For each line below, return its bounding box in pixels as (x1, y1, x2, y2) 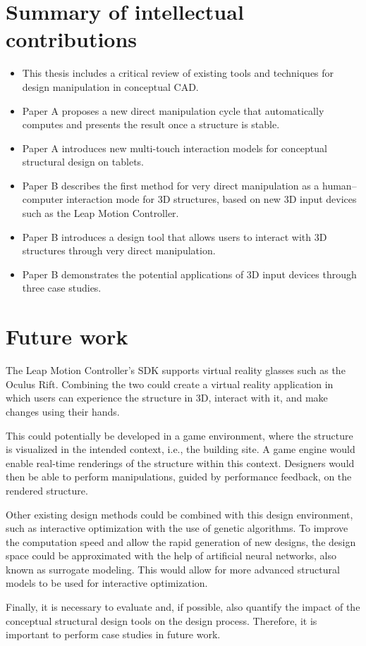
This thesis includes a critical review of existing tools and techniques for (22, 66, 334, 80)
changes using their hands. (6, 404, 120, 418)
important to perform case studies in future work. (6, 627, 221, 642)
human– (322, 178, 357, 192)
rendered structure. (6, 483, 88, 497)
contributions (6, 25, 138, 54)
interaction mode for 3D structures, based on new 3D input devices (66, 192, 357, 206)
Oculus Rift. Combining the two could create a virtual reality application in (6, 376, 334, 391)
